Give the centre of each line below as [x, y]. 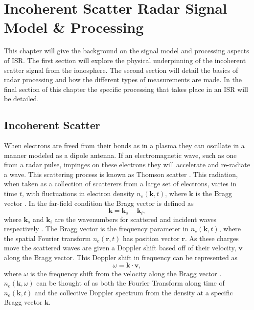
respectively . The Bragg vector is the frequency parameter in [96, 229]
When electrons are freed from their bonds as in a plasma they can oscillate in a [124, 145]
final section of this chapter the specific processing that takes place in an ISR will [126, 89]
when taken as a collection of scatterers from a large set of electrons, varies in [120, 184]
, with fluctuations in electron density [78, 193]
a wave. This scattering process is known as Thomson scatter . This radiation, [121, 174]
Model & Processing [74, 27]
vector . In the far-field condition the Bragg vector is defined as [99, 203]
